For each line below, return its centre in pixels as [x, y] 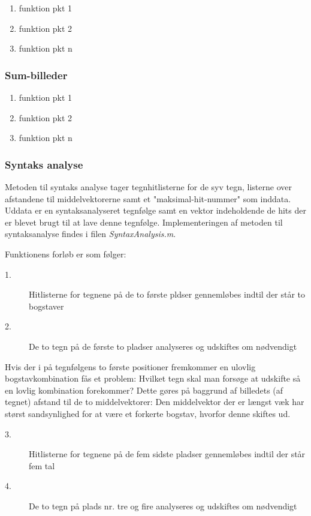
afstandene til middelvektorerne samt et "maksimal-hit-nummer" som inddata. [148, 198]
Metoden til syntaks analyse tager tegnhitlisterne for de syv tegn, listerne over [148, 187]
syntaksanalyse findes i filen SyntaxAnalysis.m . [90, 234]
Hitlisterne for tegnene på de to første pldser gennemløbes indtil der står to [167, 294]
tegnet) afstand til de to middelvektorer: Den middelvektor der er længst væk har [155, 402]
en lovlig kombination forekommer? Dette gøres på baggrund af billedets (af [144, 390]
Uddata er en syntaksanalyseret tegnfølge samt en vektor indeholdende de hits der [155, 210]
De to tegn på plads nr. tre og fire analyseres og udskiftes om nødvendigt [163, 505]
